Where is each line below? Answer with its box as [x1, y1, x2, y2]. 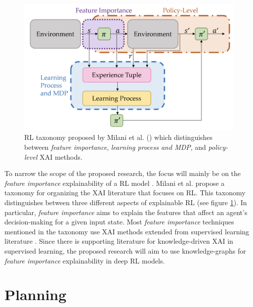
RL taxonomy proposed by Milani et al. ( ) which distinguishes [24, 132, 213, 142]
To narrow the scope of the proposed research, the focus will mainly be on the [4, 168, 241, 178]
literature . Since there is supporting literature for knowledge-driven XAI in [4, 236, 233, 246]
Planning [4, 284, 67, 305]
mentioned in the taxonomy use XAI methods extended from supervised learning [4, 226, 250, 236]
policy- [208, 142, 228, 152]
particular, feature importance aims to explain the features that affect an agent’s [4, 207, 248, 217]
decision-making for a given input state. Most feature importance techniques [4, 217, 234, 227]
